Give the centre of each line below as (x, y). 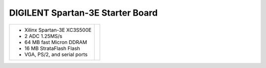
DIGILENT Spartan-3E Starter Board (83, 13)
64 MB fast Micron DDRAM (56, 42)
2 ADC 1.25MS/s (43, 36)
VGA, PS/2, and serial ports (56, 54)
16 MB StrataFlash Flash (52, 48)
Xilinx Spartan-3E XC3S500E (58, 30)
